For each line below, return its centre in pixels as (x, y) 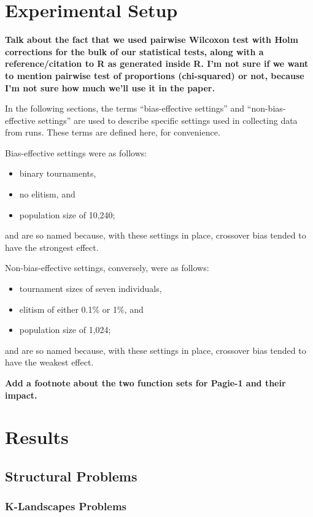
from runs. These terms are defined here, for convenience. (113, 132)
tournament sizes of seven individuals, (91, 289)
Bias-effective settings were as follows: (76, 152)
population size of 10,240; (67, 214)
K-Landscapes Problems (66, 506)
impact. (21, 395)
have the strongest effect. (52, 247)
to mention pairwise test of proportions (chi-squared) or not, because (155, 75)
